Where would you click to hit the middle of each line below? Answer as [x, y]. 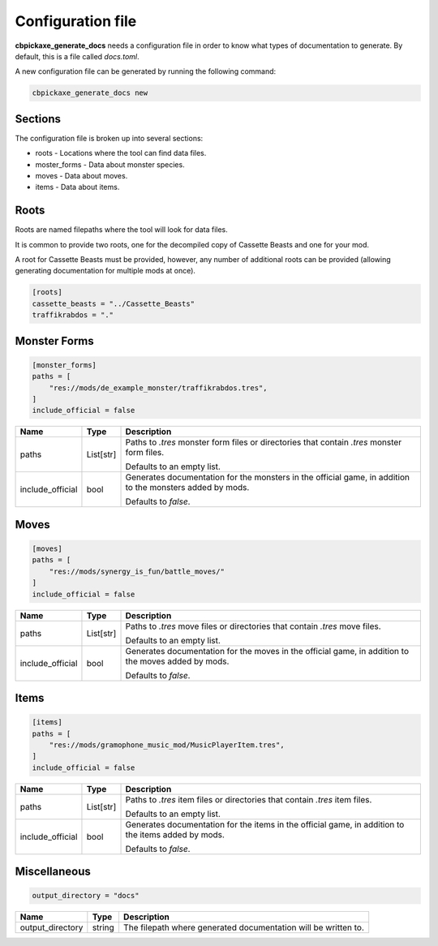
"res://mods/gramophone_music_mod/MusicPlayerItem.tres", [167, 745]
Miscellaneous [53, 872]
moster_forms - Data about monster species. [110, 164]
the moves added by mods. [177, 661]
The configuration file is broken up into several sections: [109, 138]
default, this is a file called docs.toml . [77, 56]
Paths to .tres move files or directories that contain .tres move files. [253, 626]
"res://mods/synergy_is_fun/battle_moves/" [137, 571]
